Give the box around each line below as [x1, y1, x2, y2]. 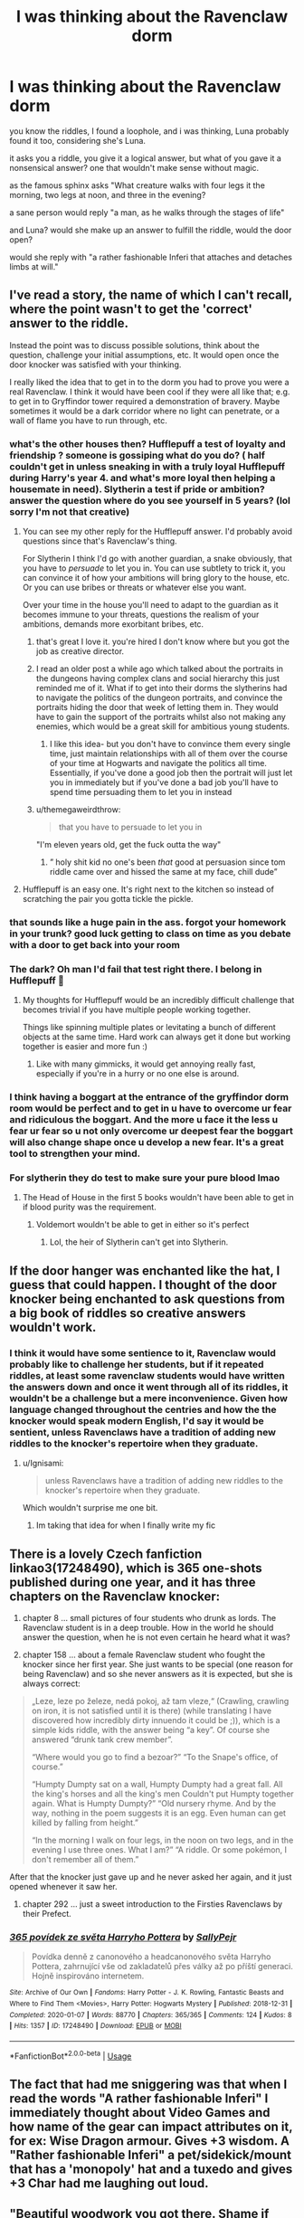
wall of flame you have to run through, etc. [9, 414, 167, 426]
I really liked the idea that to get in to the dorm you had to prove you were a [9, 376, 290, 387]
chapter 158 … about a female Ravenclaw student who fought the [22, 1649, 265, 1660]
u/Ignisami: [22, 1458, 64, 1469]
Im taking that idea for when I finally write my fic [35, 1520, 216, 1531]
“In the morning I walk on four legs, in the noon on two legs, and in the [31, 1834, 294, 1845]
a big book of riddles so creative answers [9, 1305, 246, 1321]
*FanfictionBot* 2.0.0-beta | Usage [9, 2049, 132, 2062]
